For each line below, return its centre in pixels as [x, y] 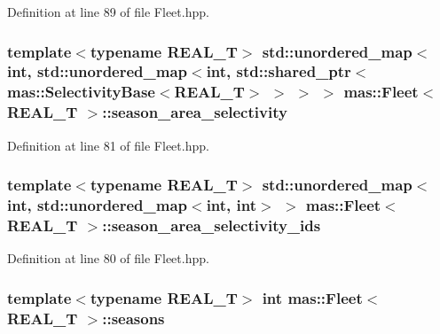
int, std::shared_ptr [279, 71]
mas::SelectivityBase [81, 92]
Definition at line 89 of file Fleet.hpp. [108, 12]
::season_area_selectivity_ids [212, 225]
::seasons [134, 318]
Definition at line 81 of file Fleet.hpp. [108, 145]
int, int [232, 205]
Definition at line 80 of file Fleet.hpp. [108, 258]
